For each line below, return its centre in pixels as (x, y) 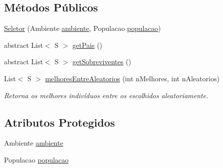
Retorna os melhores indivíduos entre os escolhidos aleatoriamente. (106, 95)
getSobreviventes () (102, 62)
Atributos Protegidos (60, 122)
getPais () (88, 45)
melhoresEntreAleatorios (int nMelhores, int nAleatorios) (132, 78)
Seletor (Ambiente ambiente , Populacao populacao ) (83, 28)
